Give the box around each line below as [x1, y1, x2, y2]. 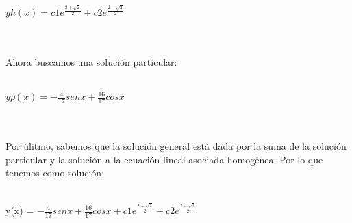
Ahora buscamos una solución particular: [5, 54, 177, 68]
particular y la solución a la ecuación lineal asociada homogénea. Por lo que [5, 152, 323, 166]
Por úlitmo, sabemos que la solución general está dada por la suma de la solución [5, 139, 347, 153]
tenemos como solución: [5, 166, 105, 180]
